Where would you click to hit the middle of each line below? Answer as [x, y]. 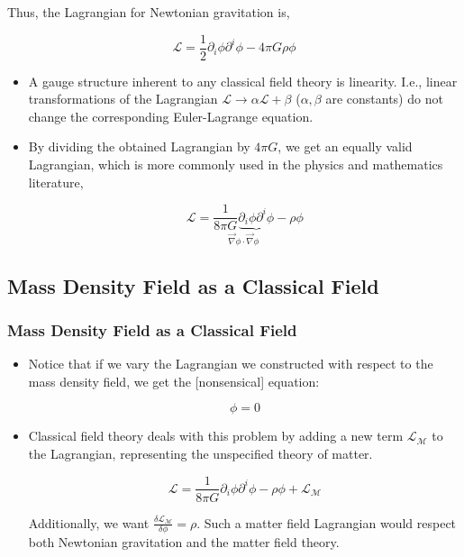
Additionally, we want [89, 522]
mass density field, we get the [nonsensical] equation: [174, 381]
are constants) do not [384, 99]
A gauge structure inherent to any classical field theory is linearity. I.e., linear [243, 81]
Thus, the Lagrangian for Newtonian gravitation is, [149, 12]
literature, [56, 182]
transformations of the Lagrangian [123, 99]
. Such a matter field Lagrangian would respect [327, 522]
